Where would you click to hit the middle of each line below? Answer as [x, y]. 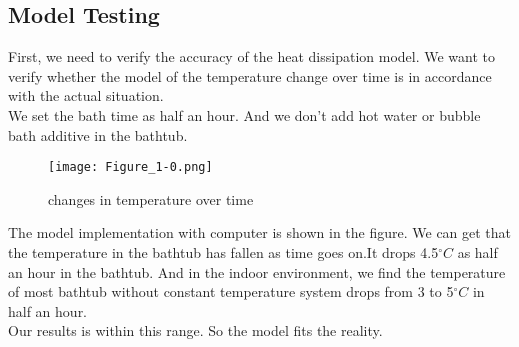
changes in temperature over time [151, 198]
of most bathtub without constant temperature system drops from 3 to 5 [231, 291]
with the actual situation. [86, 95]
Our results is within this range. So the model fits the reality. [195, 330]
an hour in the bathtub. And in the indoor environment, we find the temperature [257, 271]
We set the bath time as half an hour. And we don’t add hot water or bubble [244, 114]
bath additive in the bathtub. [98, 134]
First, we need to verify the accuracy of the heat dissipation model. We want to [252, 56]
